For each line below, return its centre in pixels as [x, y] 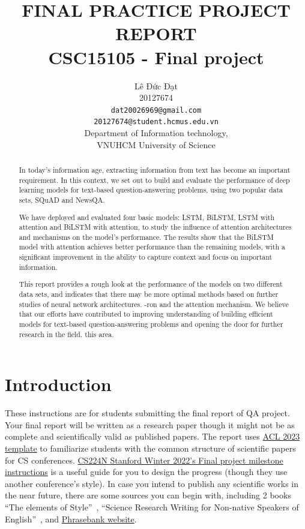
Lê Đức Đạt [156, 85]
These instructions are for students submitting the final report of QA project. [147, 413]
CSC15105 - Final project [156, 57]
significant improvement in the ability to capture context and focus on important [146, 257]
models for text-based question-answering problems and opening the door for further [151, 324]
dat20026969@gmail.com [156, 110]
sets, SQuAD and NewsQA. [62, 199]
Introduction [58, 384]
